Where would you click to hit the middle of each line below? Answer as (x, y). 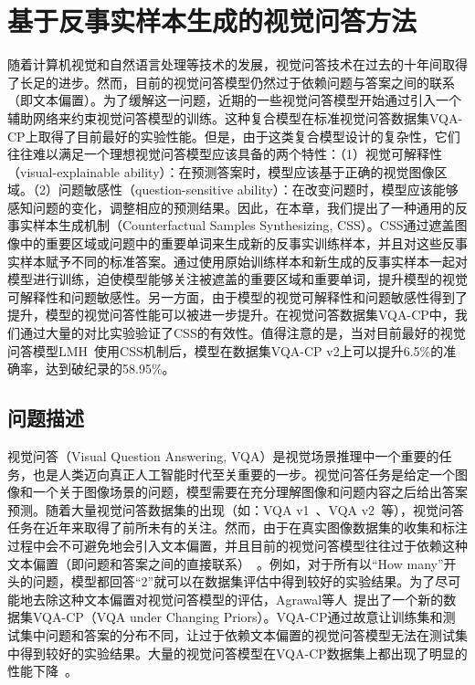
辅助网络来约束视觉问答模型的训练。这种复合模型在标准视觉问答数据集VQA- (235, 117)
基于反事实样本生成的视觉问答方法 (212, 21)
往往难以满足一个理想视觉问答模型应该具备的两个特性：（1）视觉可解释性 (225, 154)
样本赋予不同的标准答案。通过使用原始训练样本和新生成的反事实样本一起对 (243, 261)
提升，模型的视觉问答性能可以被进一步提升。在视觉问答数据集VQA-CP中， (231, 315)
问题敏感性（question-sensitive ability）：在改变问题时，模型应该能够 (258, 190)
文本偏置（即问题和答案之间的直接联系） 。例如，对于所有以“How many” (226, 563)
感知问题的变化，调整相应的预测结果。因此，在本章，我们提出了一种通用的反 (237, 207)
